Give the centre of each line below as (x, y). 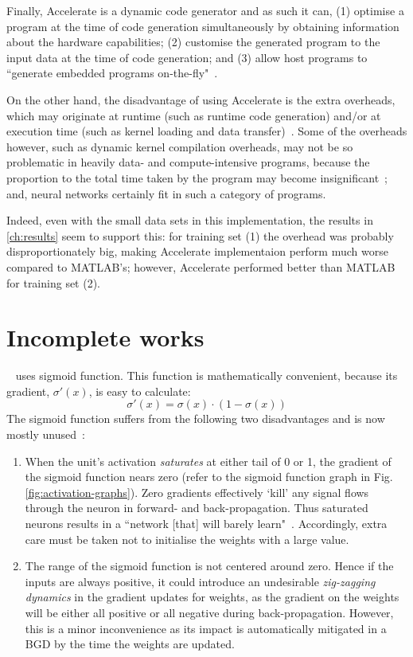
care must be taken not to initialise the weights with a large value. (187, 539)
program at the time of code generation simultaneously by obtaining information (203, 26)
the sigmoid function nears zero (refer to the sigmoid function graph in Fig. (209, 477)
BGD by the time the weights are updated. (130, 644)
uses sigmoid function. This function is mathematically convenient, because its (206, 375)
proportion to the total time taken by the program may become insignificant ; (197, 177)
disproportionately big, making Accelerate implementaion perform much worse (197, 251)
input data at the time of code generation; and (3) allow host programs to (187, 57)
